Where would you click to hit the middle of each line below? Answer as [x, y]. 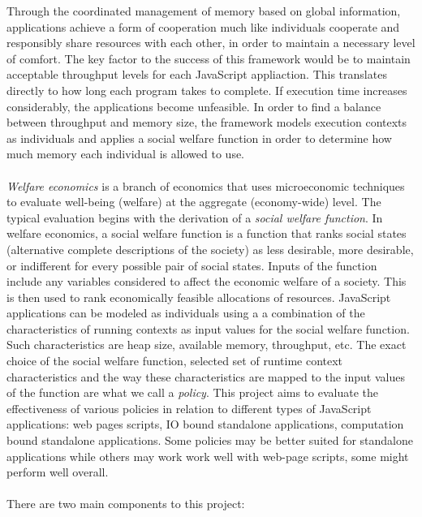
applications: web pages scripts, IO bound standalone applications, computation [205, 424]
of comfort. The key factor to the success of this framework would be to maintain [209, 58]
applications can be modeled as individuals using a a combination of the [186, 313]
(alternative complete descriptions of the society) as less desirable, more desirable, [210, 249]
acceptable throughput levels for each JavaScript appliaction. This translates [197, 74]
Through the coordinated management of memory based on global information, [204, 11]
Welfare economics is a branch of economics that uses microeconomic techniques [206, 185]
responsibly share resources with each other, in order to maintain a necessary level [211, 43]
